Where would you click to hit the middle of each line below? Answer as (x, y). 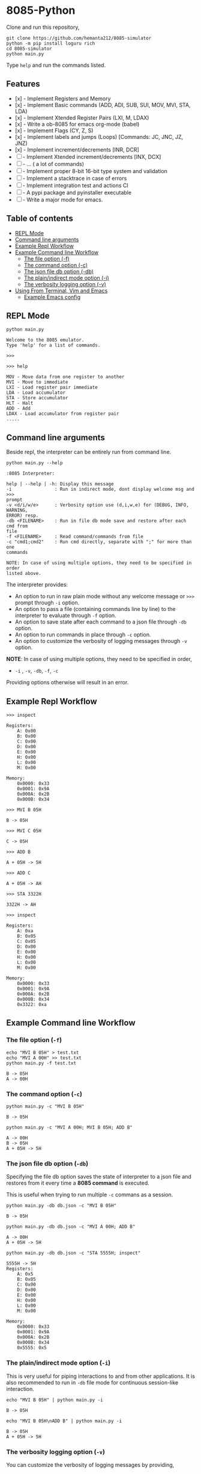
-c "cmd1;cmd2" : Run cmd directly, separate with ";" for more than (99, 542)
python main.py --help (34, 463)
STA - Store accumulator (37, 398)
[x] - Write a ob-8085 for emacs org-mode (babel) (77, 124)
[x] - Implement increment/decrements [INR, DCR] (77, 149)
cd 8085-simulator (29, 49)
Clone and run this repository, (43, 27)
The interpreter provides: (37, 585)
